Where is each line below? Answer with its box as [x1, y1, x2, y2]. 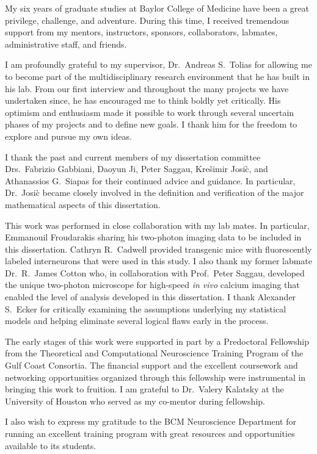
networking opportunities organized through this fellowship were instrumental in [5, 370, 306, 383]
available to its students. [5, 439, 97, 452]
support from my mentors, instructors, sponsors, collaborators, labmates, [5, 26, 278, 38]
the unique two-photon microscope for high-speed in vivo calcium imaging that [5, 278, 300, 291]
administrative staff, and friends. [5, 37, 127, 50]
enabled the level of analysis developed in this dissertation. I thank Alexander [5, 290, 296, 303]
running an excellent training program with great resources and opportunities [5, 427, 295, 439]
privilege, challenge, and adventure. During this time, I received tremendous [5, 13, 290, 26]
